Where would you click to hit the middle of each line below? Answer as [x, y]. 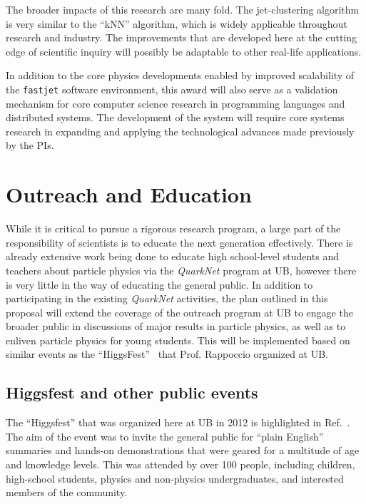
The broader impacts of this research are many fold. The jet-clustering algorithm [183, 9]
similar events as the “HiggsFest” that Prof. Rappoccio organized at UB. [167, 354]
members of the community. [67, 492]
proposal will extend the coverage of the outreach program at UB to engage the [179, 312]
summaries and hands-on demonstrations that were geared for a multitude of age [183, 450]
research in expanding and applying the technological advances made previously [180, 131]
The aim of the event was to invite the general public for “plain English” [165, 436]
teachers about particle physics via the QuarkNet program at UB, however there [181, 270]
